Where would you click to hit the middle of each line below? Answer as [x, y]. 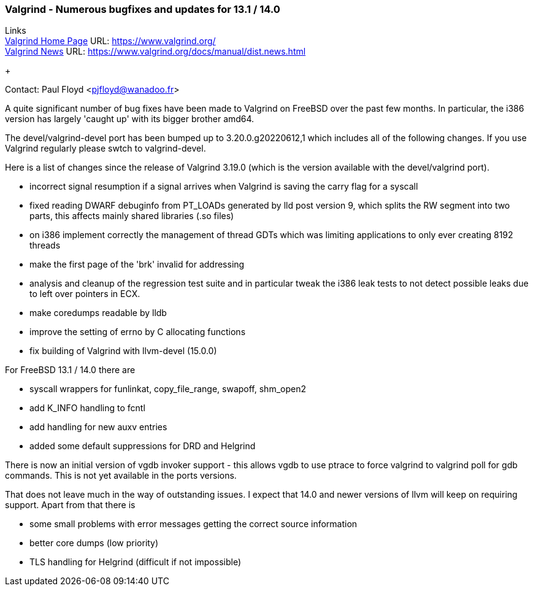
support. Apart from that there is [70, 505]
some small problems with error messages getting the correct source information [194, 524]
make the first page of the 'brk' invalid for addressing [137, 265]
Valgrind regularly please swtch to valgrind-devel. [105, 149]
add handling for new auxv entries [98, 427]
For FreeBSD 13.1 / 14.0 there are [70, 370]
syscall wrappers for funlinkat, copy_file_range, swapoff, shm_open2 [168, 389]
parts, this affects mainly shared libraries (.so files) [132, 216]
